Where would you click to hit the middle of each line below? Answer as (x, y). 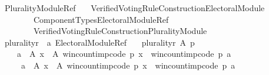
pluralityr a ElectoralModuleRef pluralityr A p (99, 42)
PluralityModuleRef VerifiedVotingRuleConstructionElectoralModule (134, 8)
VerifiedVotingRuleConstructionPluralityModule (120, 31)
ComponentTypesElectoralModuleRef (101, 19)
